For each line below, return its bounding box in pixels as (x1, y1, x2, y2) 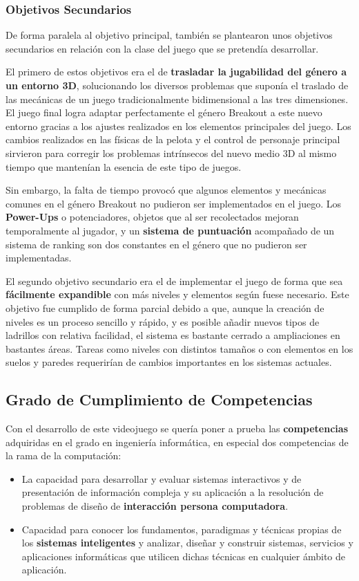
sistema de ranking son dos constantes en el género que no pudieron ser (6, 237, 307, 251)
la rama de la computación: (6, 448, 122, 463)
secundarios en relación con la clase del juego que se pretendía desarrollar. (6, 41, 319, 55)
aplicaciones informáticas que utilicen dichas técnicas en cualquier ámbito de (21, 548, 345, 563)
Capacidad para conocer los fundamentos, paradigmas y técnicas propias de (21, 522, 342, 536)
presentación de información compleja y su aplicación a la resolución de (21, 485, 324, 499)
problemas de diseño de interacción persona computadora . (21, 499, 289, 513)
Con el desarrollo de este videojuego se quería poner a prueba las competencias (6, 421, 348, 436)
